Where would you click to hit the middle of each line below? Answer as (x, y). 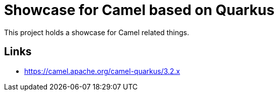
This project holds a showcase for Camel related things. (97, 32)
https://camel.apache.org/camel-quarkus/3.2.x (102, 71)
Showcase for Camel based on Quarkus (139, 10)
